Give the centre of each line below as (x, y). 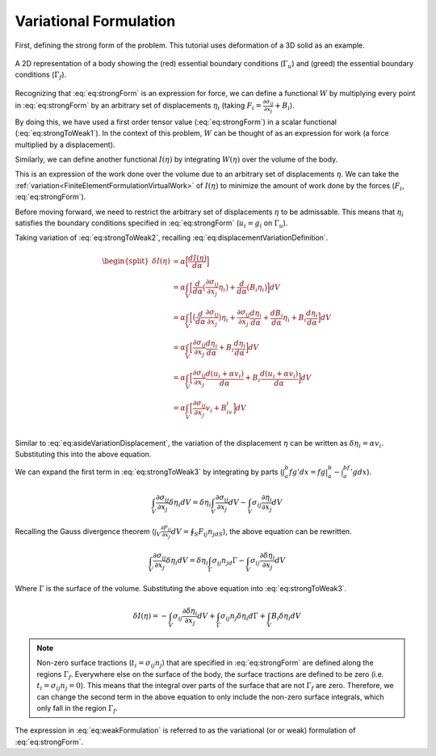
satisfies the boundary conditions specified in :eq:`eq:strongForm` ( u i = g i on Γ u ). (151, 224)
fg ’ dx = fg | (309, 472)
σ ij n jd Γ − (228, 561)
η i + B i (295, 318)
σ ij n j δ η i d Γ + (243, 617)
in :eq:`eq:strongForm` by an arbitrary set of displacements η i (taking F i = (138, 107)
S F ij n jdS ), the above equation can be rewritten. (273, 532)
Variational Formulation (95, 21)
